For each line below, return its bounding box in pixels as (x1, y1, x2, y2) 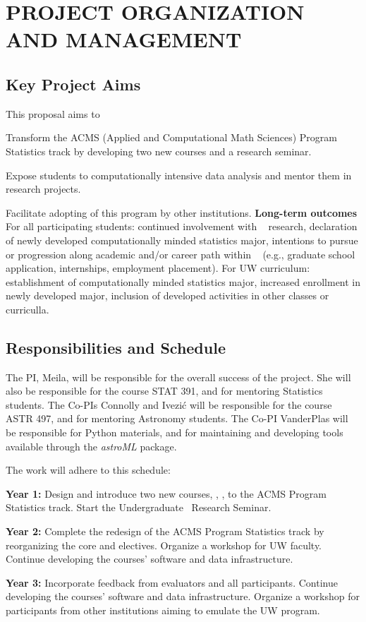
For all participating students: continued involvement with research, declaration (6, 219, 358, 234)
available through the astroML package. (6, 438, 177, 453)
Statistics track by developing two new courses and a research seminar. (6, 143, 312, 158)
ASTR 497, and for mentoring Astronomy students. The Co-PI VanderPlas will (6, 411, 348, 426)
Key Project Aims (6, 73, 141, 95)
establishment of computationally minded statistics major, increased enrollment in (6, 274, 361, 289)
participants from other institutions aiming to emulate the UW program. (6, 603, 320, 617)
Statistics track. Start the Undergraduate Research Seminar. (6, 500, 272, 515)
